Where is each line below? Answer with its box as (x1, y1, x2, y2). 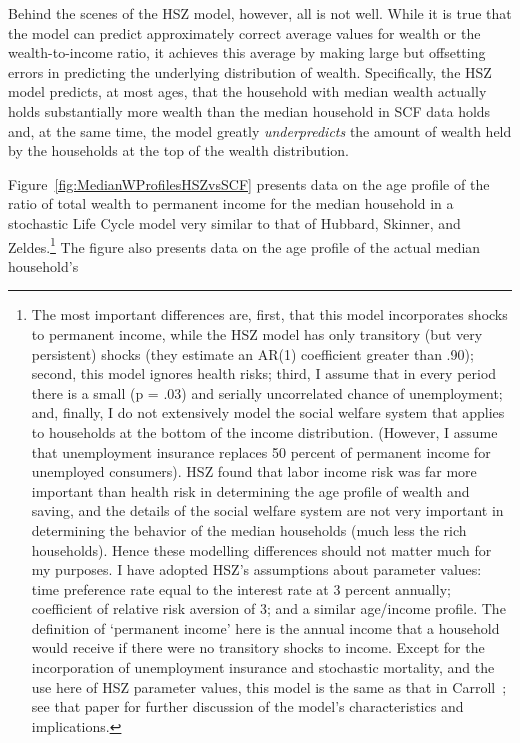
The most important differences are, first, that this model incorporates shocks (31, 304, 508, 325)
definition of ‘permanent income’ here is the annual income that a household (31, 617, 500, 638)
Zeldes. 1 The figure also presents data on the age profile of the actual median (8, 233, 481, 257)
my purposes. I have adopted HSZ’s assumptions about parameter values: (31, 559, 482, 580)
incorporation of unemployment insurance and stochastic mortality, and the (31, 657, 495, 678)
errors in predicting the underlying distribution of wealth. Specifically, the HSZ (8, 61, 492, 82)
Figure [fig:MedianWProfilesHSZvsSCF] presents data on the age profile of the (8, 173, 490, 194)
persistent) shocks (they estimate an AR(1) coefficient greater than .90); (31, 343, 474, 364)
